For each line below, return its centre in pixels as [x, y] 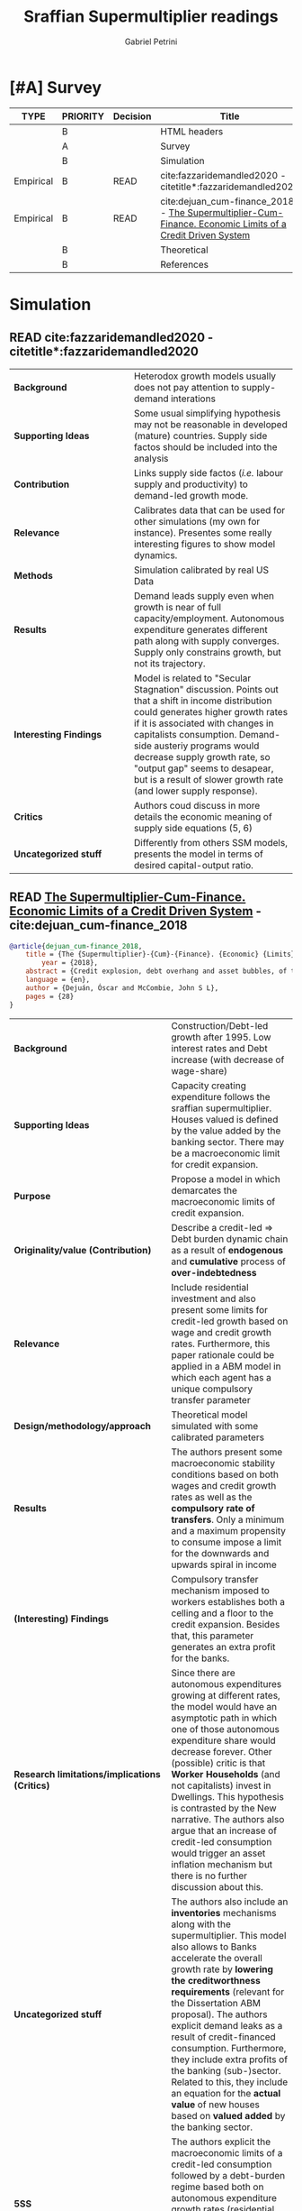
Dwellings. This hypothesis [228, 1796]
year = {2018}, [70, 963]
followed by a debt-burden [228, 2175]
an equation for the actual [226, 2093]
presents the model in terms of [198, 854]
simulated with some [215, 1426]
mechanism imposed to [220, 1591]
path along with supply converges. [207, 640]
